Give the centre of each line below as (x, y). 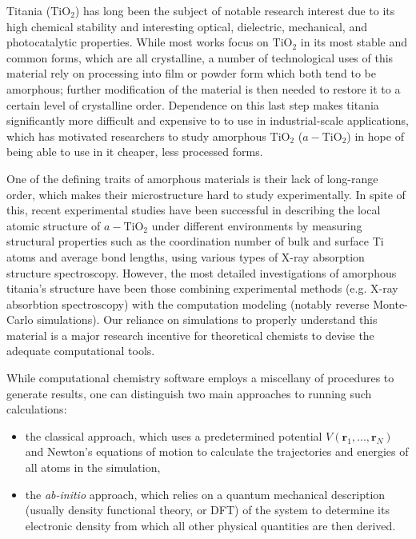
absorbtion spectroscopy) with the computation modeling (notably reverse (188, 303)
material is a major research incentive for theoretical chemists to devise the (190, 335)
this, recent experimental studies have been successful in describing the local (194, 210)
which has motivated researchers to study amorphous (136, 136)
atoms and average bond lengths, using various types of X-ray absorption (186, 256)
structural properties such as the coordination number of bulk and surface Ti (195, 241)
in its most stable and (354, 42)
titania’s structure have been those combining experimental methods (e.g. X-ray (202, 288)
